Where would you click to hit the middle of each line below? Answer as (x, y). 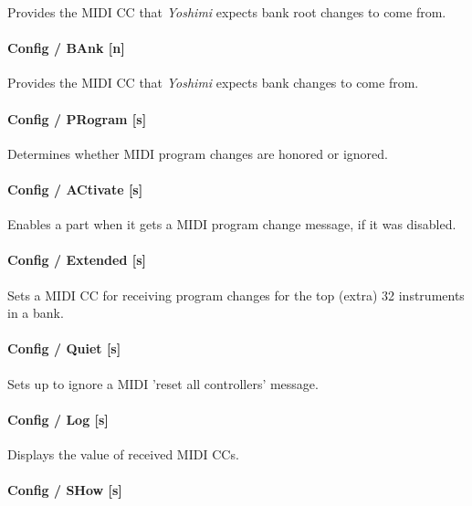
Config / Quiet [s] (64, 348)
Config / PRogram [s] (77, 118)
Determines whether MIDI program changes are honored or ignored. (198, 153)
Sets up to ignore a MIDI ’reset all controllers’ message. (163, 383)
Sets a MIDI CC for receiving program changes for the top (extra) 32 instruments (236, 295)
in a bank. (36, 313)
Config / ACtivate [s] (75, 189)
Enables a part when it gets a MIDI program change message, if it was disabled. (232, 224)
